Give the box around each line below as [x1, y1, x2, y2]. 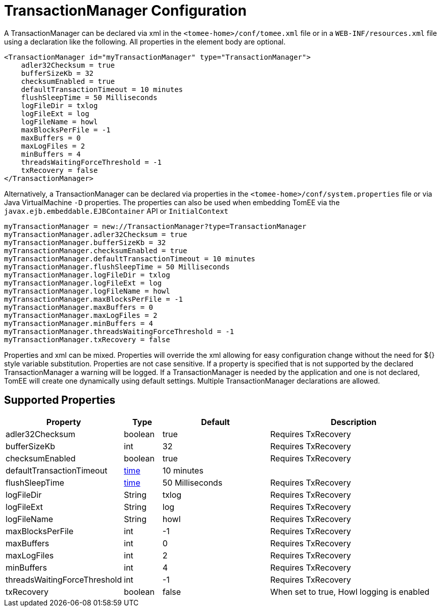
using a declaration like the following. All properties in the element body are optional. [4, 37, 286, 46]
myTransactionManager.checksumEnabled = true [4, 246, 187, 255]
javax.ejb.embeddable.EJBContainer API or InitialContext [4, 206, 229, 215]
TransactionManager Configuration [4, 2, 247, 19]
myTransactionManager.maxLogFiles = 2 [4, 311, 158, 319]
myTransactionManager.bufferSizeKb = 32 [4, 238, 166, 247]
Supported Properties [4, 394, 116, 407]
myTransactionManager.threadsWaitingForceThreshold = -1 [4, 327, 234, 336]
